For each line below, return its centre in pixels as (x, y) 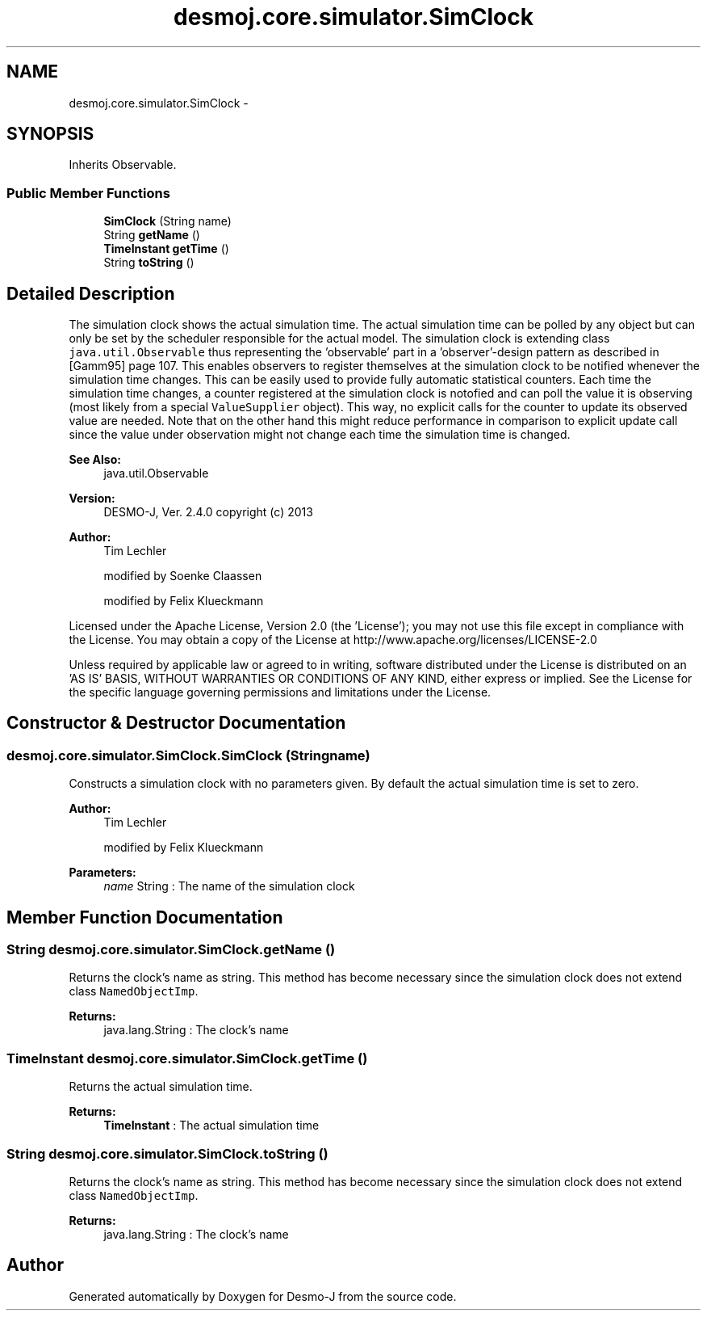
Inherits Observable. (123, 165)
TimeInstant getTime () (166, 249)
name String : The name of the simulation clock (229, 886)
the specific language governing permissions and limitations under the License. (280, 692)
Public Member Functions (88, 193)
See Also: (95, 460)
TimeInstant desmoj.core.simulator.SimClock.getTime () (187, 1058)
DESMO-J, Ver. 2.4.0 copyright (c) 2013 (208, 512)
